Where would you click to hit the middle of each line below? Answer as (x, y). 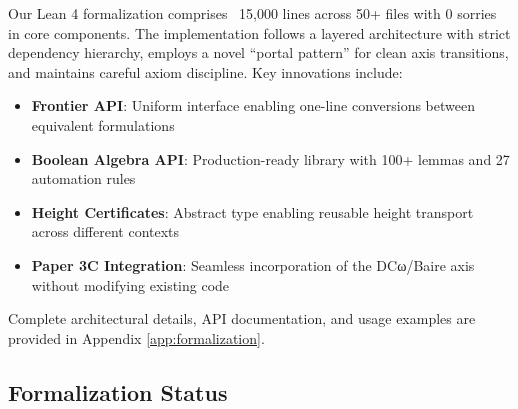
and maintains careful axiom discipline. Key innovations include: (205, 71)
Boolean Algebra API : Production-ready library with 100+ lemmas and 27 (270, 158)
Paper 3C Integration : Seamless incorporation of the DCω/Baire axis (253, 264)
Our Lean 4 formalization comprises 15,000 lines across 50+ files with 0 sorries (252, 13)
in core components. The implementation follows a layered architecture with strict (259, 32)
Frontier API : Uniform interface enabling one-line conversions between (253, 105)
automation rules (83, 178)
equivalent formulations (103, 124)
